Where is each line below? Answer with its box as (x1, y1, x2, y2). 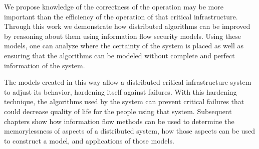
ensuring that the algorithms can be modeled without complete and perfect (4, 50, 235, 60)
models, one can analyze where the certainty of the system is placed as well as (4, 40, 244, 51)
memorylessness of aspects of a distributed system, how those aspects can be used (4, 126, 255, 136)
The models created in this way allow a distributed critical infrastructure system (4, 77, 251, 87)
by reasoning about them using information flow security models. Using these (4, 30, 241, 41)
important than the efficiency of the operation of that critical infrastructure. (4, 11, 238, 21)
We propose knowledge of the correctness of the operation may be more (4, 1, 223, 11)
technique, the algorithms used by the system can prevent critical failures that (4, 96, 244, 107)
